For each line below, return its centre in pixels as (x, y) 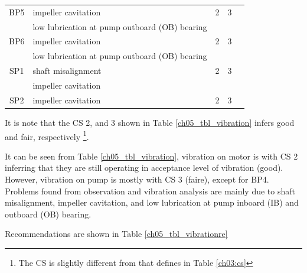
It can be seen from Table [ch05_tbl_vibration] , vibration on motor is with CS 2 (151, 156)
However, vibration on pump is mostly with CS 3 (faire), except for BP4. (137, 179)
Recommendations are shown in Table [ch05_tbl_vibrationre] (116, 234)
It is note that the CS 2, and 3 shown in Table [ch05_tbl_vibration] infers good (150, 122)
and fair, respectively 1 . (47, 135)
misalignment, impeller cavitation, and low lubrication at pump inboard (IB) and (152, 202)
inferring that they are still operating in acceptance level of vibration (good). (144, 168)
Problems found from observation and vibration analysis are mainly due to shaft (150, 191)
